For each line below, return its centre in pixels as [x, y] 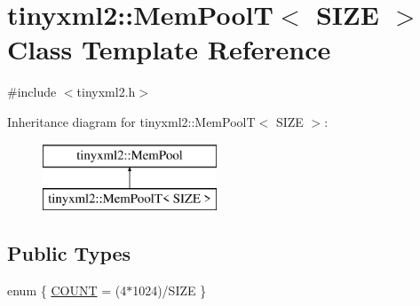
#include [32, 92]
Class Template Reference [169, 49]
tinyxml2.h [106, 92]
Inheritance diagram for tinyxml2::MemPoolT [131, 121]
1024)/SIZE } [170, 290]
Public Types [69, 253]
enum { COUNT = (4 [67, 290]
